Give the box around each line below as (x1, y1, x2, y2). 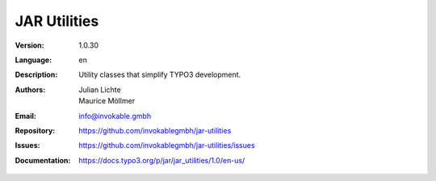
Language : (15, 55, 52, 65)
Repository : (15, 125, 56, 135)
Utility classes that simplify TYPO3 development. (78, 69, 241, 80)
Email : (15, 111, 36, 120)
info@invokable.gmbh (78, 111, 152, 120)
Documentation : (15, 155, 71, 165)
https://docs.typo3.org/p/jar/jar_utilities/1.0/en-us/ (78, 155, 245, 165)
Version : (15, 40, 44, 50)
